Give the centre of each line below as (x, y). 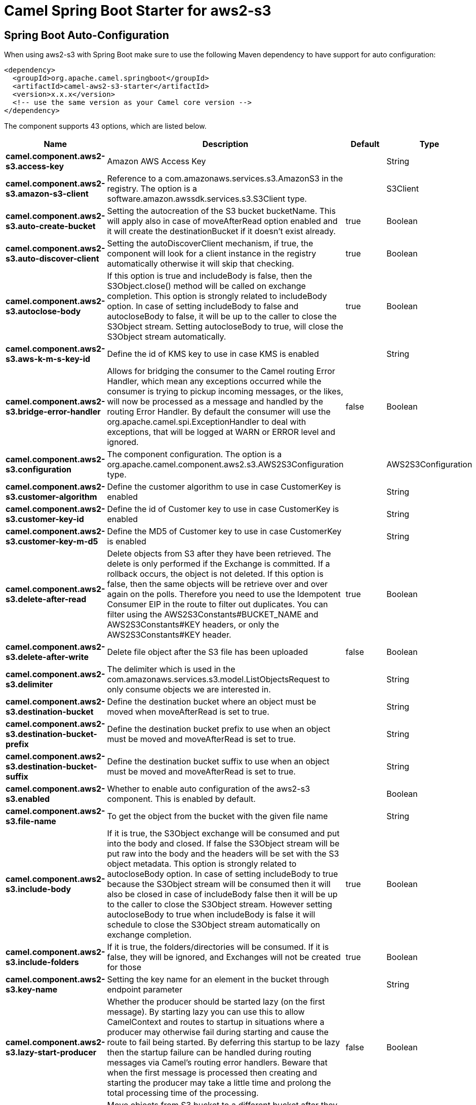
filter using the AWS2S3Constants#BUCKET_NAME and (213, 615)
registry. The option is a (152, 189)
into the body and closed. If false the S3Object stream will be (223, 844)
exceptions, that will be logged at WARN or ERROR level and (221, 432)
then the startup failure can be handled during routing (209, 1053)
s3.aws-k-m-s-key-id (48, 359)
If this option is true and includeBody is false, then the (210, 276)
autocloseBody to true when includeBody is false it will (211, 915)
